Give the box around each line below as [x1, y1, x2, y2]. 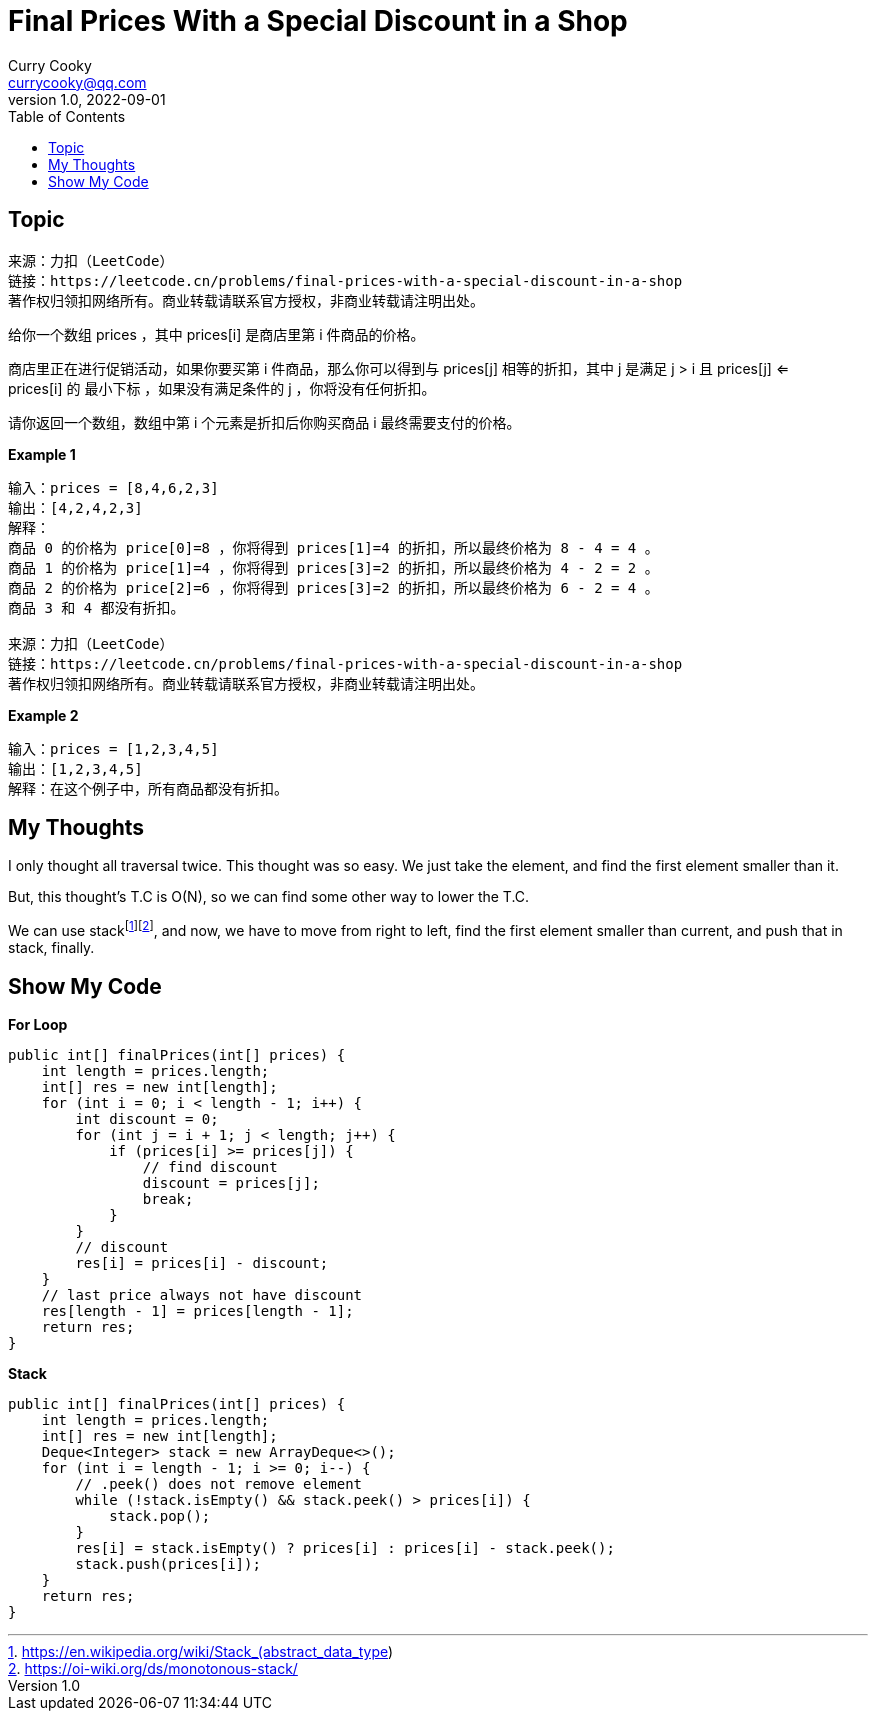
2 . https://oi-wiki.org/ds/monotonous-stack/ [8, 1659, 298, 1677]
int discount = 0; [75, 1110, 219, 1127]
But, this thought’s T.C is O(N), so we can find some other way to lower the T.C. [8, 888, 530, 906]
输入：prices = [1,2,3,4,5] [8, 740, 219, 757]
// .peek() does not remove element [75, 1475, 363, 1492]
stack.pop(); [109, 1507, 211, 1524]
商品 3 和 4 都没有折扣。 [8, 599, 185, 616]
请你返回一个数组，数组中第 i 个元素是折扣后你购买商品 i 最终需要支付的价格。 [8, 413, 521, 431]
